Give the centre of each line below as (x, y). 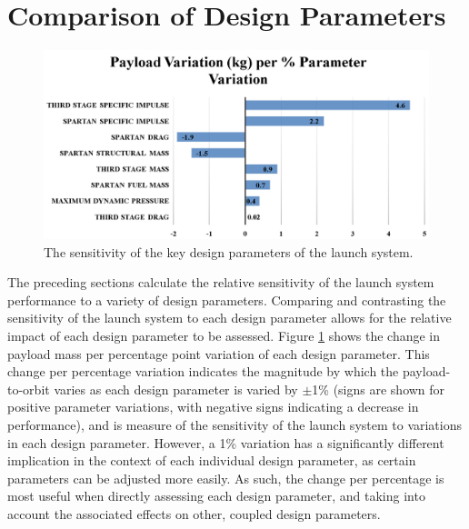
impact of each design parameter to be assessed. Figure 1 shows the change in (224, 335)
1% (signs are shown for (379, 389)
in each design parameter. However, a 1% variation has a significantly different (226, 442)
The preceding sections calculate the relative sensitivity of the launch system (221, 282)
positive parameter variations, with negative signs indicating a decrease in (213, 407)
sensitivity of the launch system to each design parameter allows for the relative (230, 318)
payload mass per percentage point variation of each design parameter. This (219, 353)
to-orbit (29, 389)
